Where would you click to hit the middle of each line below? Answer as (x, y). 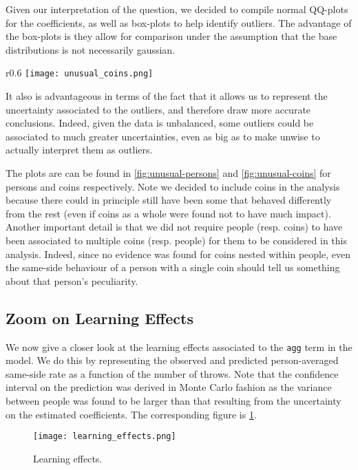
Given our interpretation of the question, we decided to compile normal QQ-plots (177, 9)
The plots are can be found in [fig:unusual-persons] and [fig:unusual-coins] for (168, 173)
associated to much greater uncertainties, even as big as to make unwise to (163, 136)
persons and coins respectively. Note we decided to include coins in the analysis (173, 186)
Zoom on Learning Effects (99, 318)
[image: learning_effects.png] (105, 437)
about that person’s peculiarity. (72, 280)
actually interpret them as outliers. (79, 150)
